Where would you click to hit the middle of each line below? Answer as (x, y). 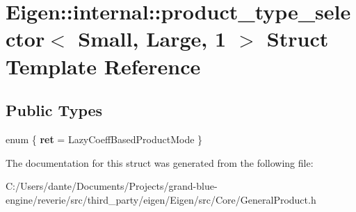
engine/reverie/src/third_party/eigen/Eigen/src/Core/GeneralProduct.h (161, 199)
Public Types (54, 110)
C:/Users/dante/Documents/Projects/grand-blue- (112, 186)
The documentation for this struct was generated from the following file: (160, 162)
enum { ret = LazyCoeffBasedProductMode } (104, 139)
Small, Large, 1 (152, 39)
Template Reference (103, 66)
